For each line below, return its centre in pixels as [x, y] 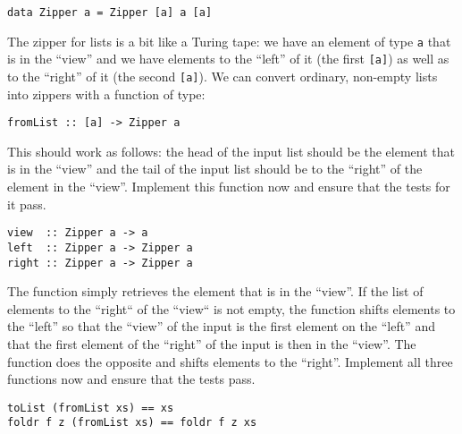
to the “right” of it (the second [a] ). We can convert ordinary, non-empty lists [223, 76]
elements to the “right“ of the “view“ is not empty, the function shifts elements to [231, 308]
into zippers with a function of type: [106, 94]
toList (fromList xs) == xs [91, 408]
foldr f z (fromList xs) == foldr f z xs [132, 423]
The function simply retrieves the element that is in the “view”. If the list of [215, 291]
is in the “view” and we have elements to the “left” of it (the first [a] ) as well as [228, 59]
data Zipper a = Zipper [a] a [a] [110, 13]
